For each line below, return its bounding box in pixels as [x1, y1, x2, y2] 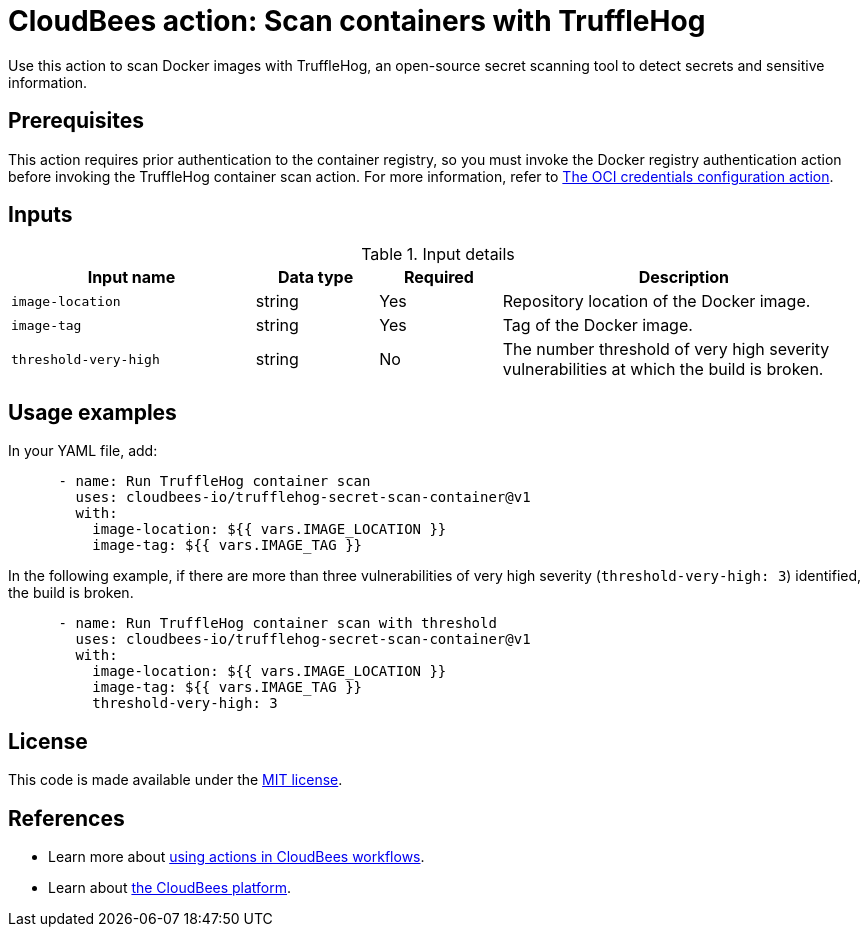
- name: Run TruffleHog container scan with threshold [58, 615, 497, 632]
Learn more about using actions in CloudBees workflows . [48, 847, 425, 865]
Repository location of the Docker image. [502, 291, 811, 312]
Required [403, 267, 474, 288]
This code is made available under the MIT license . [8, 771, 343, 789]
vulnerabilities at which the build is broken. [502, 359, 824, 380]
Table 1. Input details [361, 244, 515, 265]
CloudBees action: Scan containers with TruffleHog [8, 4, 706, 38]
